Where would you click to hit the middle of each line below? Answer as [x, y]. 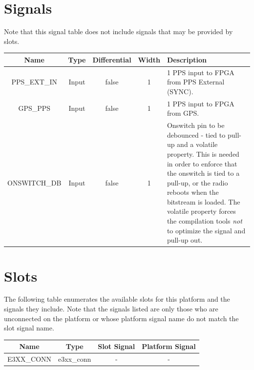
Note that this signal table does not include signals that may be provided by [118, 31]
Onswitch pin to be [196, 125]
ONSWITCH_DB [34, 182]
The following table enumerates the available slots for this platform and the [117, 299]
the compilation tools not [204, 221]
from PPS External [196, 82]
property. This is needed [203, 154]
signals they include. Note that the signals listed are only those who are [111, 309]
